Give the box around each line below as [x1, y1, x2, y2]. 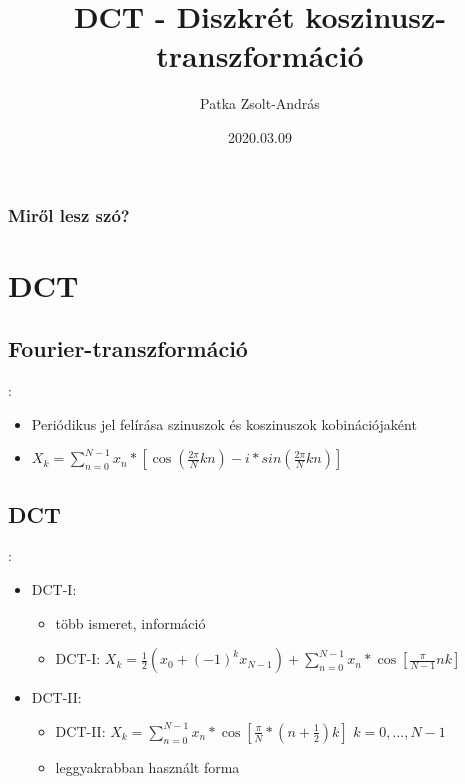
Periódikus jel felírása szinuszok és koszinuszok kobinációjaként [31, 413, 417, 434]
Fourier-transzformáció [8, 333, 248, 364]
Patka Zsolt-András [200, 93, 320, 114]
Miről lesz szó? [8, 202, 130, 227]
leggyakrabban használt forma [55, 756, 240, 777]
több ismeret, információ [55, 612, 206, 633]
